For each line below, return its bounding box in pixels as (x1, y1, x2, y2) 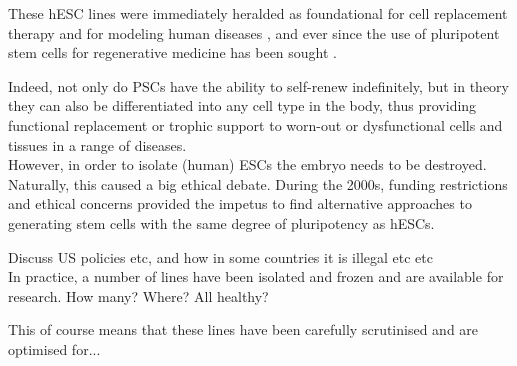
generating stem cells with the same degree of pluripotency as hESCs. (8, 212, 435, 233)
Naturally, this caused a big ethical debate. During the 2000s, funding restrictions (8, 173, 508, 194)
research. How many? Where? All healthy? (8, 285, 269, 306)
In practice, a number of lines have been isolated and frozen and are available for (8, 266, 504, 287)
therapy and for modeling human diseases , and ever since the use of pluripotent (8, 22, 500, 43)
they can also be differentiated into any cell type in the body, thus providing (8, 95, 477, 116)
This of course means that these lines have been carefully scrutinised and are (8, 319, 479, 340)
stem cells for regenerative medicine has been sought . (8, 42, 337, 63)
